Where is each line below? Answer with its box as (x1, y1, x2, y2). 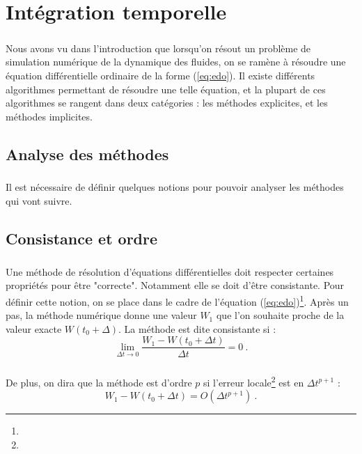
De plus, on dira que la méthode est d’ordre (6, 375, 192, 389)
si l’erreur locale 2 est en (203, 373, 304, 389)
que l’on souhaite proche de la (216, 308, 345, 322)
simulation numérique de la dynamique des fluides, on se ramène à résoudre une (6, 54, 346, 69)
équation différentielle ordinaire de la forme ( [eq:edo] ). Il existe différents (6, 68, 315, 82)
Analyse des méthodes (6, 143, 169, 164)
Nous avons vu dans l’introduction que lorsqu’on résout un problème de (6, 40, 311, 55)
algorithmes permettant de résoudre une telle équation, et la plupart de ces (6, 81, 326, 96)
